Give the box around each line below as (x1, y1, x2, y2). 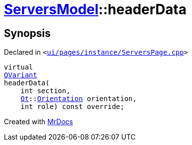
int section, (20, 87, 70, 95)
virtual (4, 63, 33, 72)
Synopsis (4, 27, 51, 39)
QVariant (4, 71, 37, 79)
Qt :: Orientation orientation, (20, 95, 137, 103)
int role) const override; (20, 103, 125, 111)
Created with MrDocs (4, 117, 73, 126)
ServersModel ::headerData (4, 1, 187, 18)
